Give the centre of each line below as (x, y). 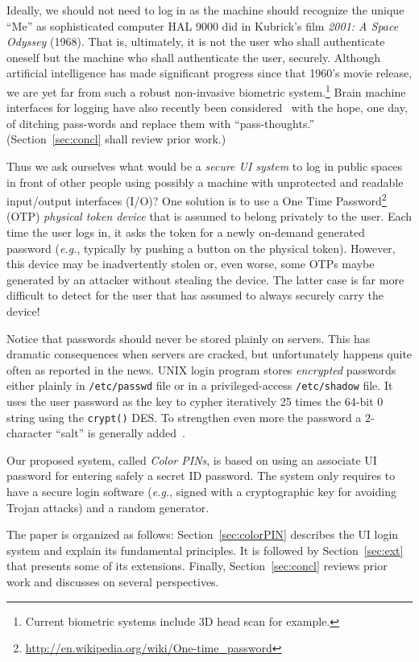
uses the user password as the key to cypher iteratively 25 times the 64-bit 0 (195, 401)
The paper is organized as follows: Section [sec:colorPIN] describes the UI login (203, 534)
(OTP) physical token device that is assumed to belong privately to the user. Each (209, 216)
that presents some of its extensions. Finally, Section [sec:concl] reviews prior (197, 566)
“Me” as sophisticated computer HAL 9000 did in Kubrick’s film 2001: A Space (203, 25)
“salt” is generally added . (120, 433)
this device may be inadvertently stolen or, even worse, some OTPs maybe (191, 264)
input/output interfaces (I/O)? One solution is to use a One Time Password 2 (197, 199)
